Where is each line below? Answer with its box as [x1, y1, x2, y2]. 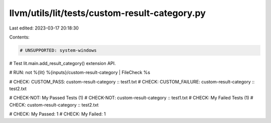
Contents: [9, 34, 30, 40]
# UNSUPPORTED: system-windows [20, 47, 97, 53]
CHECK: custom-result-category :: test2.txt [9, 101, 99, 107]
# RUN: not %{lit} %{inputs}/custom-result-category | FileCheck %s [9, 69, 151, 75]
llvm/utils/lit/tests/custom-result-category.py [9, 7, 206, 18]
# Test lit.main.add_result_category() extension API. [9, 60, 116, 66]
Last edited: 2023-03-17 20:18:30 [9, 25, 79, 31]
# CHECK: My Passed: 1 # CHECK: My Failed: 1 [9, 111, 106, 117]
